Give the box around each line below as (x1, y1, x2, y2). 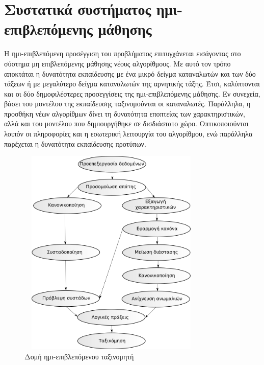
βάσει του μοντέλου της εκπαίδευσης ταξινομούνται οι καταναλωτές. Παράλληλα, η (4, 98, 251, 109)
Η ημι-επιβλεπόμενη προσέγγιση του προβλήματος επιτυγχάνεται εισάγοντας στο (4, 48, 241, 59)
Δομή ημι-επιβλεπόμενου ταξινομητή (24, 351, 134, 361)
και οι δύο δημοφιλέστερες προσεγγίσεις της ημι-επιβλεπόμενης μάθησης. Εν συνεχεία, (4, 88, 260, 99)
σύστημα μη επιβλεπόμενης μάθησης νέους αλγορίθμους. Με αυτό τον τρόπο (4, 58, 231, 69)
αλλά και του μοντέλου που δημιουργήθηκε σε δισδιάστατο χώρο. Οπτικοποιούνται (4, 118, 249, 129)
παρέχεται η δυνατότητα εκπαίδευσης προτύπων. (4, 138, 146, 149)
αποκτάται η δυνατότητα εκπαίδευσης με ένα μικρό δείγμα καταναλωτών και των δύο (4, 68, 256, 79)
